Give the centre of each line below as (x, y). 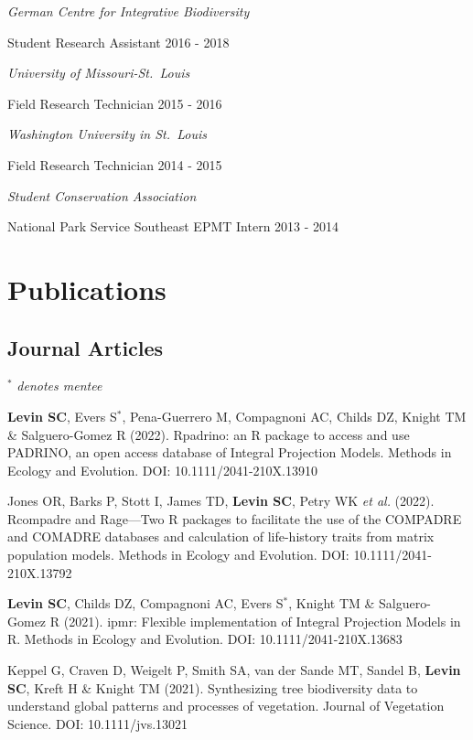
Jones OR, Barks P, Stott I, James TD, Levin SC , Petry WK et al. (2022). (221, 501)
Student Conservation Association (102, 195)
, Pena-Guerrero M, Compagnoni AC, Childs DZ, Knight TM (294, 416)
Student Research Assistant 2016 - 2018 (118, 42)
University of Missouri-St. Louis (99, 73)
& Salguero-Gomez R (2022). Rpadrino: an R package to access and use (209, 434)
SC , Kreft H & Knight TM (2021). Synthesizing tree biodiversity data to (213, 687)
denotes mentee (59, 386)
